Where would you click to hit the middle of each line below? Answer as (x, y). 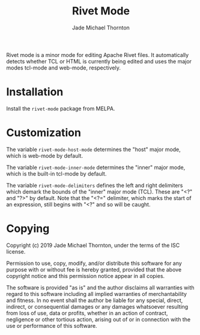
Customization (44, 133)
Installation (35, 92)
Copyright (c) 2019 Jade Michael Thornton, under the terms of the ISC (93, 245)
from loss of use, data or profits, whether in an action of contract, (87, 313)
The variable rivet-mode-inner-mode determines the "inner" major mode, (96, 167)
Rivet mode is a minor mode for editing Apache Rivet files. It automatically (98, 55)
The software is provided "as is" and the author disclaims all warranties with (100, 287)
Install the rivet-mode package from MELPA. (61, 108)
